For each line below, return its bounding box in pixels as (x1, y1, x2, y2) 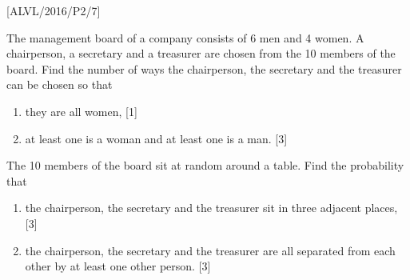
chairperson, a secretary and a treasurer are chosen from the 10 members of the (6, 45, 396, 62)
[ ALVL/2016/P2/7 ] (6, 2, 101, 18)
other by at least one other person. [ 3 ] (25, 258, 211, 274)
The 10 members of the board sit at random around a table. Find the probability (6, 157, 404, 174)
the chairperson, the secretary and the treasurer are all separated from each (25, 242, 396, 258)
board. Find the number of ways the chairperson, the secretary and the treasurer (6, 60, 402, 77)
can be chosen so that (6, 76, 113, 93)
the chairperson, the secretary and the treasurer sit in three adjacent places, (25, 199, 398, 216)
